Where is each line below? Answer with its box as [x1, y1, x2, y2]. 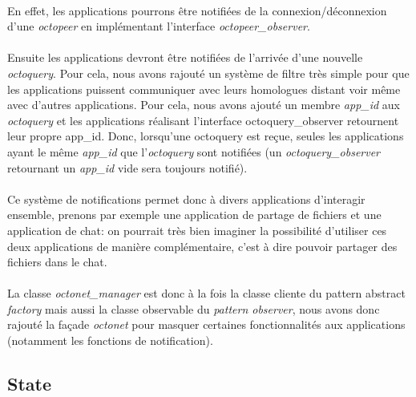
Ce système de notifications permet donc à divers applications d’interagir [7, 190, 366, 207]
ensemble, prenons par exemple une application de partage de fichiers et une [7, 206, 382, 223]
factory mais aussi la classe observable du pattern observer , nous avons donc [7, 300, 380, 317]
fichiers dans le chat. [7, 253, 107, 270]
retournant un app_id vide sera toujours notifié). [7, 159, 248, 176]
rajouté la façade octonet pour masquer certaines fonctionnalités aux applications [7, 316, 406, 333]
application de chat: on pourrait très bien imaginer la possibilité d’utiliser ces [7, 221, 387, 238]
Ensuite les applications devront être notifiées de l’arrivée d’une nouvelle [7, 49, 363, 66]
